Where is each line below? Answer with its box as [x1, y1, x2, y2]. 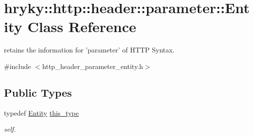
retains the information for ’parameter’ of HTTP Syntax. [4, 45, 175, 55]
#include [4, 61, 31, 71]
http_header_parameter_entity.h [42, 61, 143, 71]
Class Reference [27, 17, 136, 36]
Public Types [4, 85, 72, 100]
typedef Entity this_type [4, 107, 79, 118]
